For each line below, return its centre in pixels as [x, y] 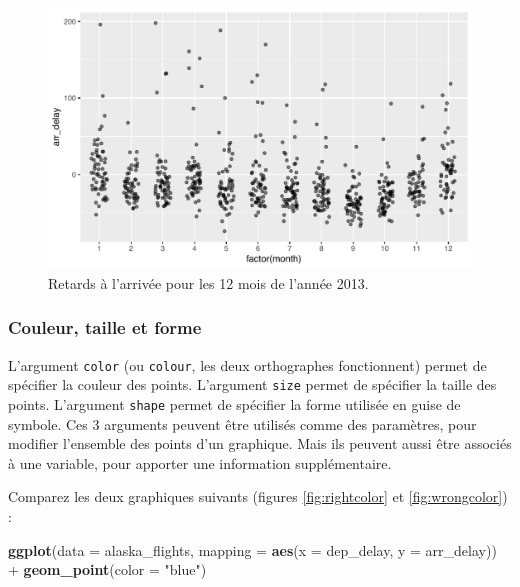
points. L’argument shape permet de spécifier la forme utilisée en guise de [234, 403]
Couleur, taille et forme [105, 327]
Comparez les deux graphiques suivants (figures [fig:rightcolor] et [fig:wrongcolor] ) [258, 496]
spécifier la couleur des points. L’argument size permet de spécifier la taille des [252, 384]
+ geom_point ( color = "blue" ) [107, 569]
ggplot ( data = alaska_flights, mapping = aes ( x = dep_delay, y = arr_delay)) [252, 549]
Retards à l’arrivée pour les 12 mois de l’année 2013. [208, 282]
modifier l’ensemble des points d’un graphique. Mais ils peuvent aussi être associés [260, 443]
